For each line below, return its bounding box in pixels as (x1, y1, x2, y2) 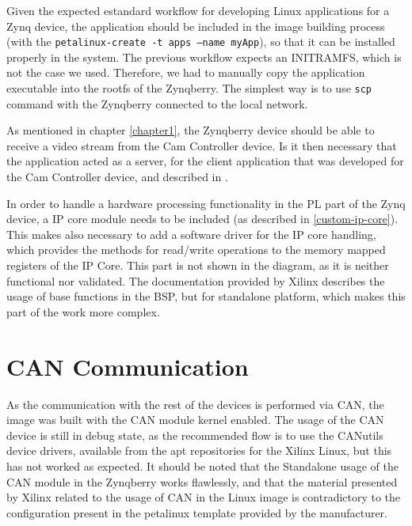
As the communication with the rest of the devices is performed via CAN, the (6, 395, 384, 412)
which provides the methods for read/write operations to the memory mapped (6, 241, 386, 258)
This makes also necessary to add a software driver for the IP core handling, (6, 225, 376, 242)
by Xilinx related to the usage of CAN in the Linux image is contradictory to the (6, 489, 401, 505)
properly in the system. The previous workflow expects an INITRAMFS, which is (6, 48, 402, 65)
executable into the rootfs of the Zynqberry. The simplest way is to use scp (6, 80, 372, 96)
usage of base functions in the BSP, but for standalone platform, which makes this (6, 288, 406, 305)
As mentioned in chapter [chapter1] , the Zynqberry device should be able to (6, 122, 375, 138)
